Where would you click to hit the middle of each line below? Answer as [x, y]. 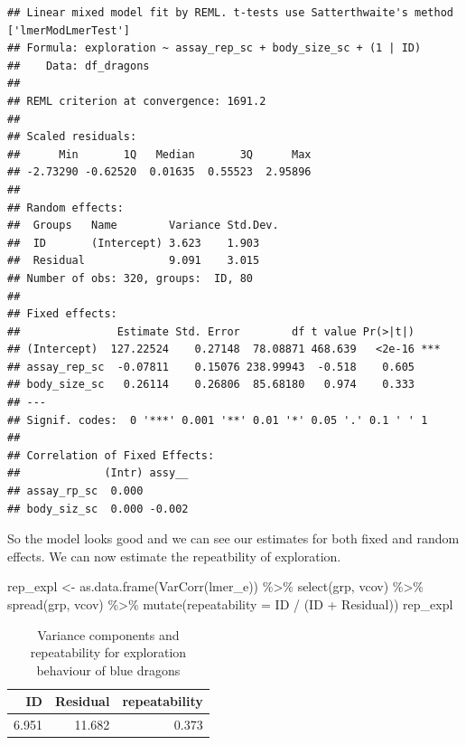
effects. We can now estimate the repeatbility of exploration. [174, 556]
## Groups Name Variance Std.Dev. [143, 226]
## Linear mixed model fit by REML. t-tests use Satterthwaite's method [230, 13]
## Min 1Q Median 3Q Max [159, 154]
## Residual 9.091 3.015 [134, 261]
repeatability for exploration [108, 652]
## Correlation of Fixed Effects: [111, 455]
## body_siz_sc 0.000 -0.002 [98, 509]
